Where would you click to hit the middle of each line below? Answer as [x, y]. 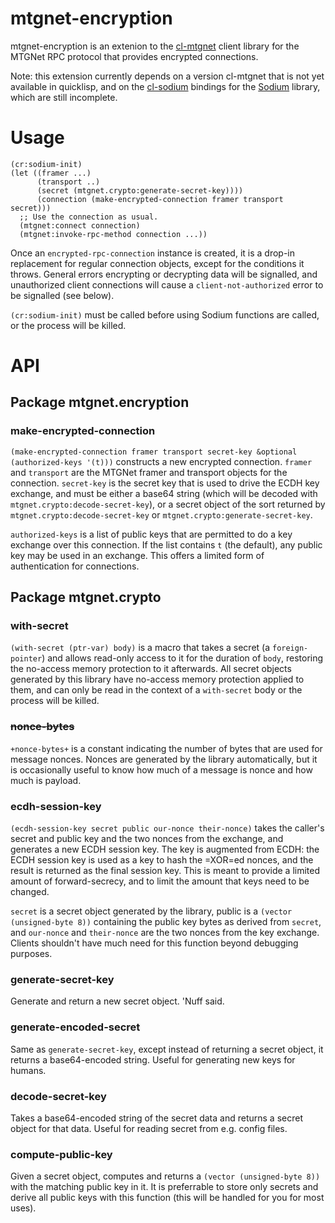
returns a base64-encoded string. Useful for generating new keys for [153, 1059]
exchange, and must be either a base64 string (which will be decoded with [164, 493]
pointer [26, 659]
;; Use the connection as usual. [89, 217]
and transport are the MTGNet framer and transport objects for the [149, 472]
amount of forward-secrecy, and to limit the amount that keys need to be [160, 881]
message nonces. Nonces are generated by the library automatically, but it [164, 759]
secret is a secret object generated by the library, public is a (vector [151, 911]
